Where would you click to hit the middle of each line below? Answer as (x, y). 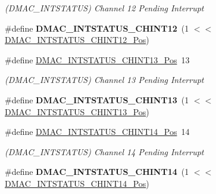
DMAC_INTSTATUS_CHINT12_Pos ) (77, 40)
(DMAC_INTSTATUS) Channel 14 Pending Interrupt (104, 151)
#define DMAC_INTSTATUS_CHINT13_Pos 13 (97, 59)
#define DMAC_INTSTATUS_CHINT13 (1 (97, 99)
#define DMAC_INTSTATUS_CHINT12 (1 (97, 28)
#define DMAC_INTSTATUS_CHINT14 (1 (97, 172)
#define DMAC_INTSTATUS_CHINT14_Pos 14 (97, 132)
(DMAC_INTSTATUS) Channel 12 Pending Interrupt (104, 8)
